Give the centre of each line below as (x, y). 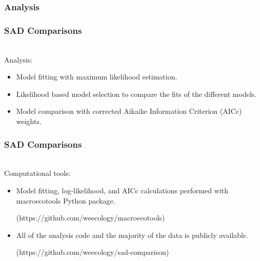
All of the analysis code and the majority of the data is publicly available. (132, 235)
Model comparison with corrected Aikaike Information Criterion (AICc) (129, 111)
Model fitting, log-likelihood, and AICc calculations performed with (122, 190)
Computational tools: (37, 173)
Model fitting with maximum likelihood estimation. (97, 77)
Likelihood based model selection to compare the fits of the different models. (136, 94)
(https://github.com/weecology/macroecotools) (91, 218)
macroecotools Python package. (66, 200)
